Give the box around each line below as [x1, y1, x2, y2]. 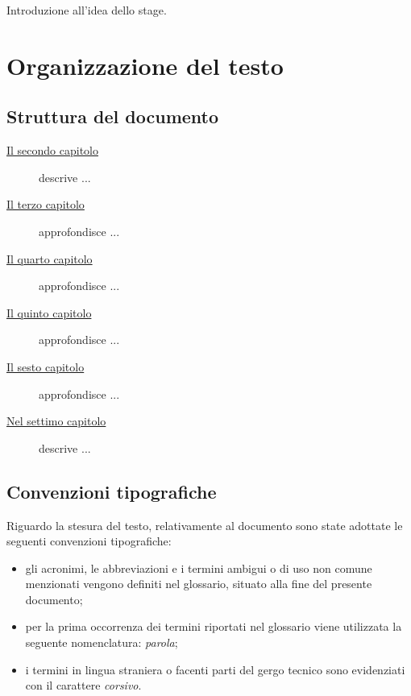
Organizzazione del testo [6, 48, 284, 81]
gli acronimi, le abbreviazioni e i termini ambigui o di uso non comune [25, 559, 372, 576]
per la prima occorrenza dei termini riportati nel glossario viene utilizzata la [25, 618, 402, 635]
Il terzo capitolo [6, 196, 85, 213]
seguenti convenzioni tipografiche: [6, 532, 172, 549]
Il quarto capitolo [6, 250, 93, 267]
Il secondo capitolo [6, 142, 99, 159]
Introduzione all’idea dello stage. [6, 2, 167, 18]
